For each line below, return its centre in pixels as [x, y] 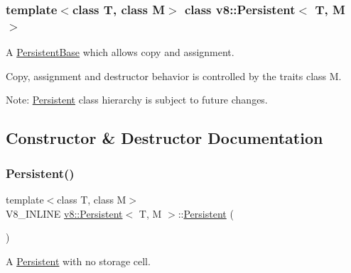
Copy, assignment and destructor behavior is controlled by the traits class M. [174, 76]
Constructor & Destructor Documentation [164, 138]
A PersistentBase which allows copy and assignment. [120, 52]
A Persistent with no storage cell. [78, 261]
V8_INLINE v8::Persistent [64, 213]
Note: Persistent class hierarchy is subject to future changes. [137, 100]
